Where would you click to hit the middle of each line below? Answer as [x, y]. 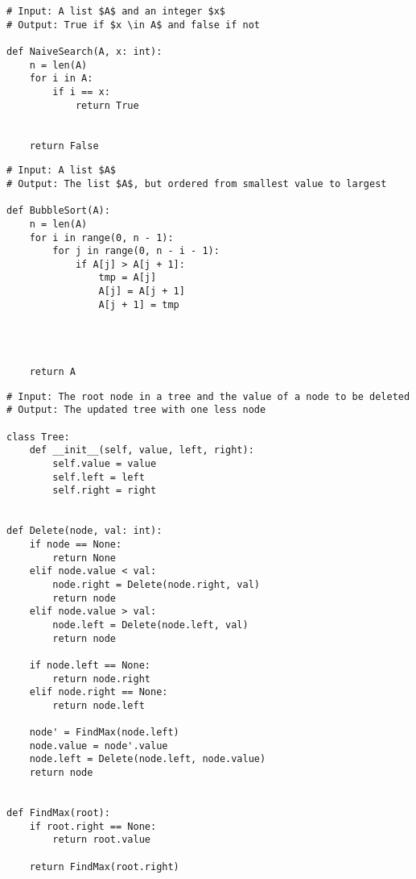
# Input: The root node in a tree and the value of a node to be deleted [208, 396]
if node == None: [76, 544]
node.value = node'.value [99, 746]
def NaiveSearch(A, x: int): [84, 51]
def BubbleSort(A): [58, 211]
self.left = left [99, 477]
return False [64, 146]
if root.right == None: [93, 826]
